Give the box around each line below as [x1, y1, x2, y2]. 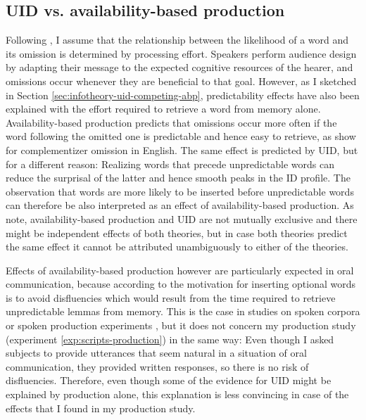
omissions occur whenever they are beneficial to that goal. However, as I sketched [6, 73, 357, 88]
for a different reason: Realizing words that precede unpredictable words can [6, 156, 334, 171]
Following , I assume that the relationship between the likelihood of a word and [6, 32, 349, 47]
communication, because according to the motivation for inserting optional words [6, 276, 356, 291]
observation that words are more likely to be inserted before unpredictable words [6, 184, 354, 198]
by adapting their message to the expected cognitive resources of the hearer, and [6, 60, 353, 75]
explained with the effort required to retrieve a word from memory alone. [6, 101, 321, 116]
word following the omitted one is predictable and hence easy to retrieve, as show [6, 129, 356, 144]
